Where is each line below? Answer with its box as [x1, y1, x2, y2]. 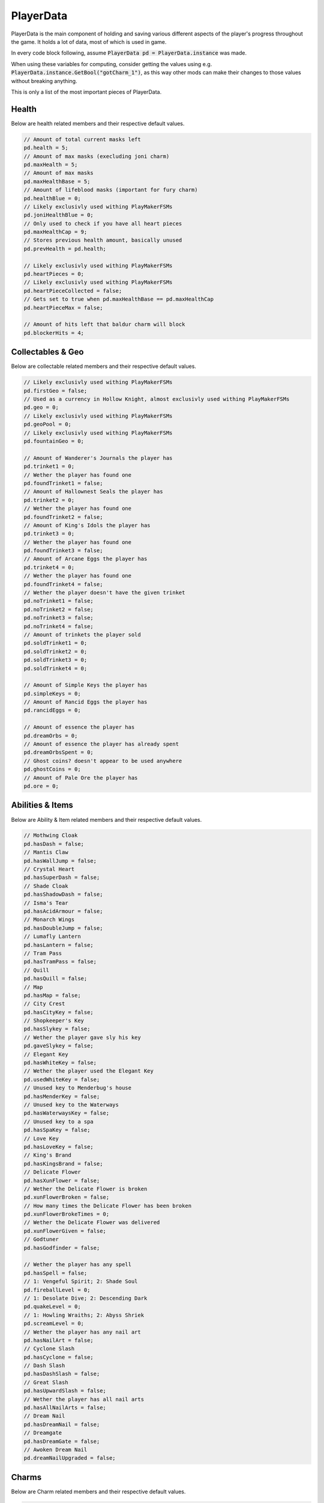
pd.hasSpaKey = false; [23, 1127, 91, 1133]
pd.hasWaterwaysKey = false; [23, 1110, 110, 1116]
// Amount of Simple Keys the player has [23, 682, 148, 688]
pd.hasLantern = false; [23, 941, 94, 948]
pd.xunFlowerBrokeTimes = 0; [23, 1211, 110, 1217]
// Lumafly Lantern [23, 933, 81, 940]
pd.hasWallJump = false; [23, 857, 97, 864]
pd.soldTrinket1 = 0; [23, 640, 88, 646]
